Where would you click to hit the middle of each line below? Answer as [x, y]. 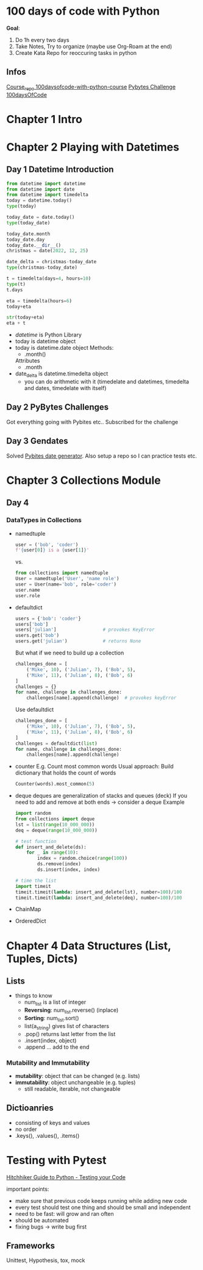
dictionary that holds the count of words [66, 773]
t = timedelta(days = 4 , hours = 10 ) [49, 278]
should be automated [42, 1220]
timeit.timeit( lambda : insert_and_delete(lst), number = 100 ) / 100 [98, 892]
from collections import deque [55, 819]
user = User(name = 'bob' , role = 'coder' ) [66, 584]
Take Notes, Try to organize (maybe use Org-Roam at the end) [94, 46]
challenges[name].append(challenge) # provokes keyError [101, 698]
